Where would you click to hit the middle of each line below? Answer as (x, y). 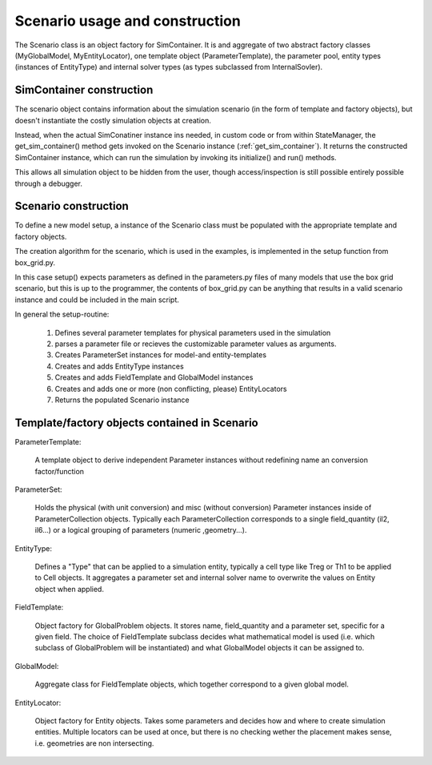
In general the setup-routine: (62, 314)
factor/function (59, 471)
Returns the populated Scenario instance (122, 400)
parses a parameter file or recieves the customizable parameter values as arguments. (196, 344)
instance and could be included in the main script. (97, 300)
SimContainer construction (84, 90)
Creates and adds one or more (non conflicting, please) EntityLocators (171, 389)
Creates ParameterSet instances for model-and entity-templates (161, 355)
